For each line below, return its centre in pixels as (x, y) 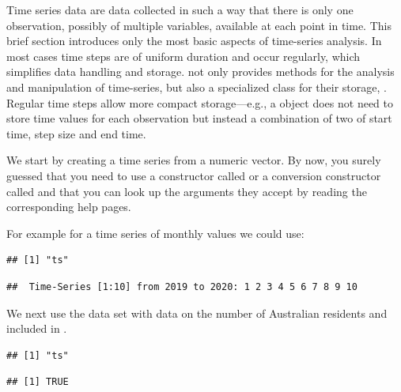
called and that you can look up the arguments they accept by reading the (187, 191)
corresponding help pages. (69, 207)
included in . (37, 328)
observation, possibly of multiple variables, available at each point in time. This (199, 25)
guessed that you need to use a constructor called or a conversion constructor (194, 175)
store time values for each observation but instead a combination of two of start (199, 118)
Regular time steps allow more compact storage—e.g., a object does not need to (200, 102)
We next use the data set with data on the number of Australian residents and (197, 313)
